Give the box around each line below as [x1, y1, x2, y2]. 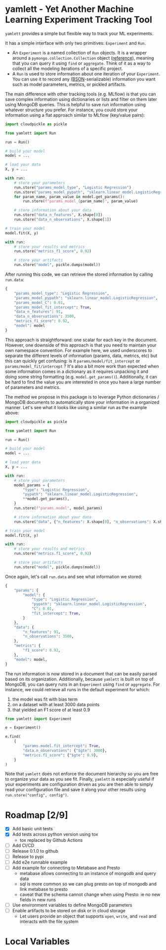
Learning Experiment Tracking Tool [5, 14, 152, 25]
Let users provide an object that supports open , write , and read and [19, 913, 157, 919]
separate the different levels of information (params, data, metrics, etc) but [5, 353, 157, 359]
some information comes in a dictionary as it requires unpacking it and [5, 368, 149, 374]
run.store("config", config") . [5, 792, 69, 798]
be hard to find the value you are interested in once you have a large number [5, 379, 161, 385]
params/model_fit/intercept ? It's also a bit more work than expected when [5, 363, 159, 369]
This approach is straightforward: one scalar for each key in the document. [5, 337, 157, 343]
